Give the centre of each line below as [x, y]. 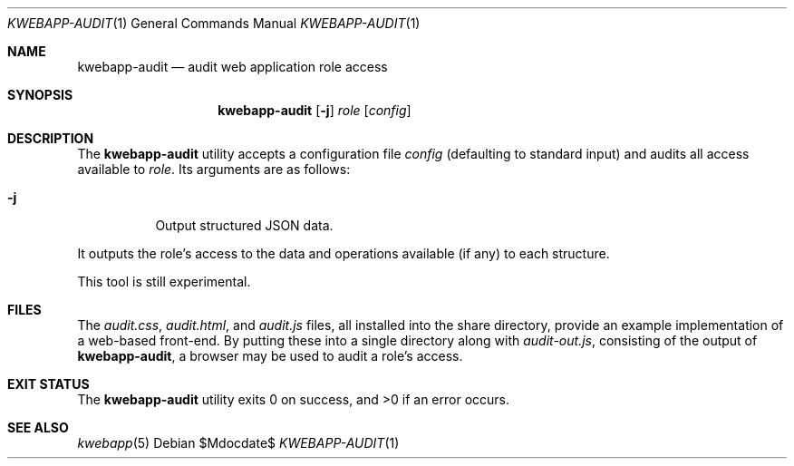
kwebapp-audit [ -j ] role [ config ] [315, 110]
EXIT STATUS [48, 384]
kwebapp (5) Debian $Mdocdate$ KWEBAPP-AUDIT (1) [238, 443]
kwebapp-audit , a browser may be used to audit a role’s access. [270, 356]
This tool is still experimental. [164, 282]
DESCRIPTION [51, 138]
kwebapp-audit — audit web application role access [232, 67]
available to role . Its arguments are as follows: [214, 169]
